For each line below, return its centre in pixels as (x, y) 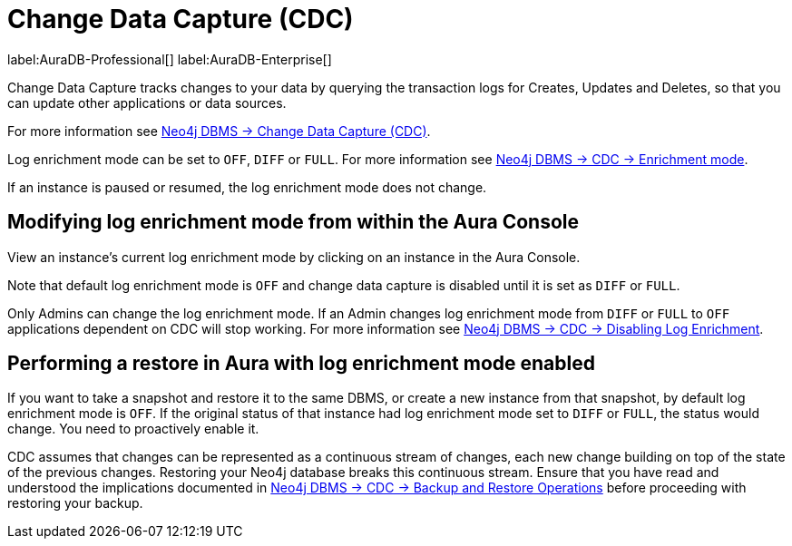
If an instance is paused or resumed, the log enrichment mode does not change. (247, 187)
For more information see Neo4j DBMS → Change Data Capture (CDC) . (219, 131)
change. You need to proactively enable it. (133, 429)
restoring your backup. (75, 503)
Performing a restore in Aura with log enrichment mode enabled (301, 364)
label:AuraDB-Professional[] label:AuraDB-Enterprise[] (170, 59)
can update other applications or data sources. (147, 102)
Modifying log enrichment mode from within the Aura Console (293, 222)
